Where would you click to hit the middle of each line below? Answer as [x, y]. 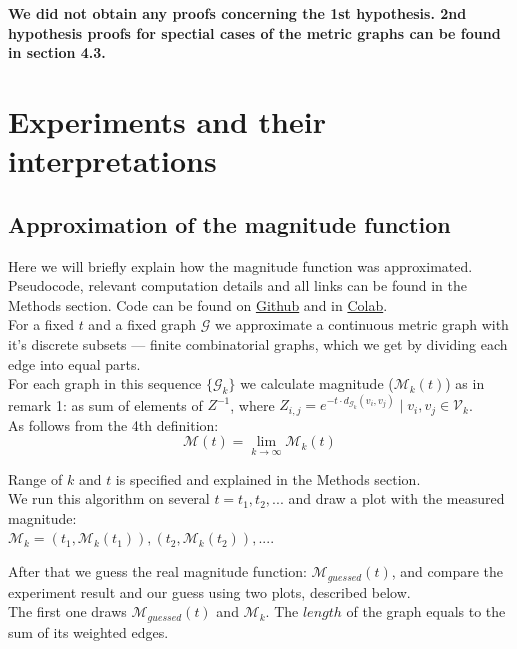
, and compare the [447, 571]
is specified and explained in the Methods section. [268, 478]
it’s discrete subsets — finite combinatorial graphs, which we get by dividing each [258, 343]
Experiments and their [167, 120]
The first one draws [67, 611]
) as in [465, 383]
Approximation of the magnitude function [229, 223]
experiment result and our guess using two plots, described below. [209, 591]
